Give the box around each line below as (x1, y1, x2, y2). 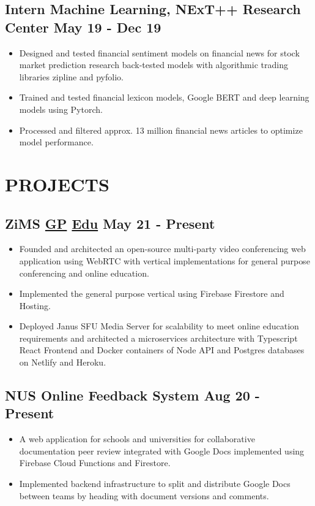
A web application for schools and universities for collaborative (19, 432, 255, 445)
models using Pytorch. (19, 102, 103, 115)
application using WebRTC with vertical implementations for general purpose (19, 254, 310, 267)
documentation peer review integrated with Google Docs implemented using (19, 444, 305, 457)
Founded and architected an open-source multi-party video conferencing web (19, 242, 306, 255)
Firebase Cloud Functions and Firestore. (19, 456, 171, 469)
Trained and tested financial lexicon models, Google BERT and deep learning (19, 91, 309, 104)
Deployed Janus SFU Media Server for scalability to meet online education (19, 320, 299, 332)
